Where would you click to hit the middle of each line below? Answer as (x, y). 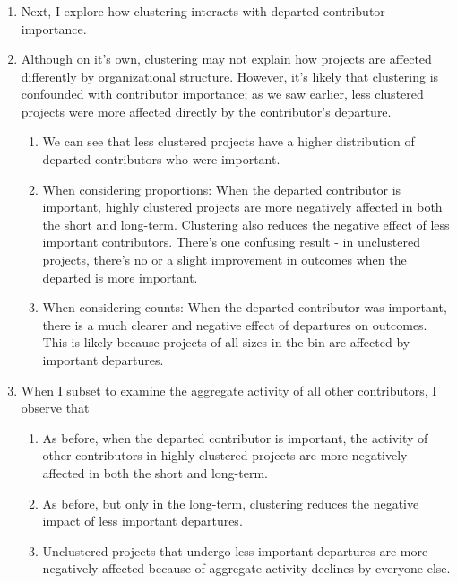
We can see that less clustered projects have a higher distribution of (228, 141)
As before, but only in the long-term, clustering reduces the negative (231, 503)
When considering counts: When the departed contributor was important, (245, 307)
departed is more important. (120, 277)
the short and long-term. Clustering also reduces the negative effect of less (246, 224)
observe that (55, 408)
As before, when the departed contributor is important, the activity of (235, 437)
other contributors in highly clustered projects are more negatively (225, 455)
